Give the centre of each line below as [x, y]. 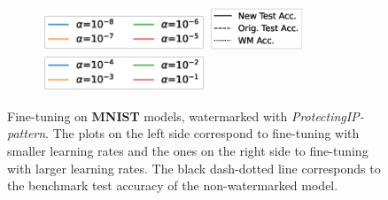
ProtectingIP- [327, 115]
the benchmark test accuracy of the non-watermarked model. [173, 185]
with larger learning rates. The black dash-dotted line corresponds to [194, 168]
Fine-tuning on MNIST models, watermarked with [147, 115]
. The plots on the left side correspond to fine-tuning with [202, 133]
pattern [27, 133]
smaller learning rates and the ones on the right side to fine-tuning [188, 151]
